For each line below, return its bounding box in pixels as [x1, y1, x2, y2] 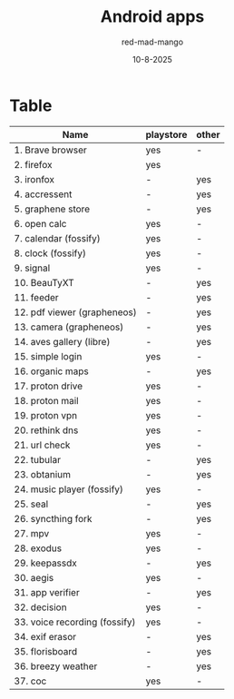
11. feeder [14, 290, 59, 303]
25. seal [14, 497, 49, 510]
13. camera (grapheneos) [14, 320, 124, 333]
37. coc [14, 674, 47, 687]
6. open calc [14, 217, 67, 230]
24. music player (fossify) [14, 483, 124, 496]
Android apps [100, 6, 205, 27]
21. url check [14, 438, 71, 451]
